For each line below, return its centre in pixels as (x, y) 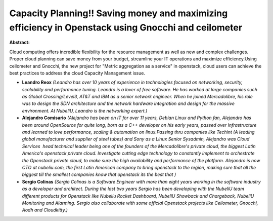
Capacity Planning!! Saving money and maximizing (119, 13)
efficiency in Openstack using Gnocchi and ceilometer (126, 27)
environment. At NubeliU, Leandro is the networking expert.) (85, 110)
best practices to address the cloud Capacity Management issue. (77, 73)
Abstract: (19, 43)
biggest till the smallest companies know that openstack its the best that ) (99, 174)
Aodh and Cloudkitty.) (45, 210)
